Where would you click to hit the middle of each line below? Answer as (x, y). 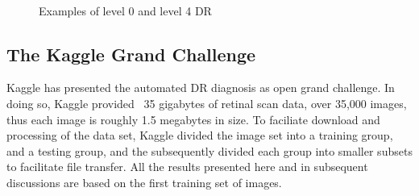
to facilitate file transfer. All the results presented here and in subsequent (187, 167)
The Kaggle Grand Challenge (131, 54)
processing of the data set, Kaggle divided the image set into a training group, (200, 135)
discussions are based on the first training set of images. (144, 182)
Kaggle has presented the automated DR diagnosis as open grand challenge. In (201, 88)
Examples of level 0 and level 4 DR (125, 10)
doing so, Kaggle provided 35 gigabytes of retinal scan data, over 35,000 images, (207, 103)
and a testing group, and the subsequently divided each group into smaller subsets (209, 150)
